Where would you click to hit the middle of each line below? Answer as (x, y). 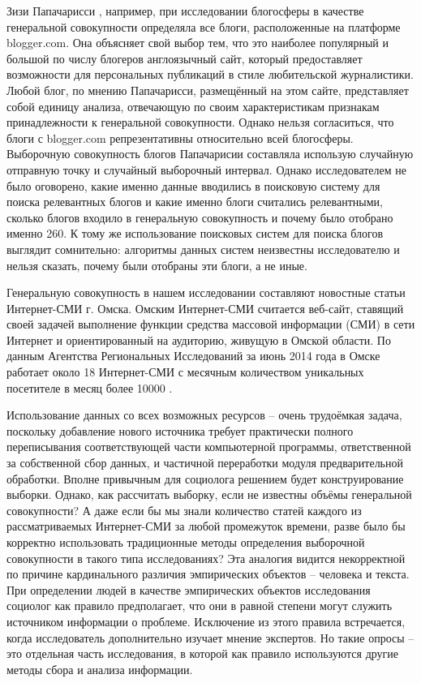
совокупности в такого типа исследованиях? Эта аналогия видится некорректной (206, 558)
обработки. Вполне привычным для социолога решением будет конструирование (205, 478)
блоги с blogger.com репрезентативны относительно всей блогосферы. (180, 137)
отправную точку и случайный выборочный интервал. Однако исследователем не (206, 169)
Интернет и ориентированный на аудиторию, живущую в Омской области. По (199, 339)
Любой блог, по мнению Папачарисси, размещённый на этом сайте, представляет (208, 90)
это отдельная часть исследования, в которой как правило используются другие (203, 653)
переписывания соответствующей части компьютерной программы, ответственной (209, 447)
